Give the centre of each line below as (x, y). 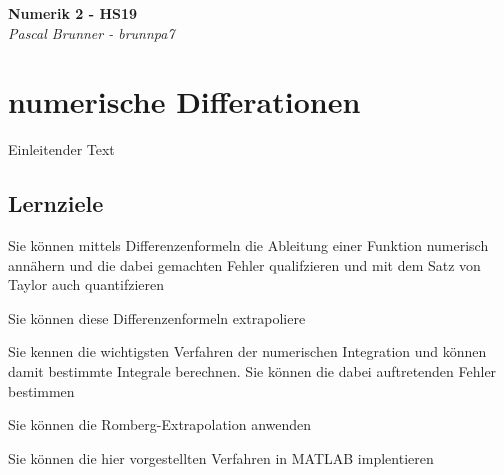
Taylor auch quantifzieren (86, 284)
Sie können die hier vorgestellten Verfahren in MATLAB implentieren (221, 457)
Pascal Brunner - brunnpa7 (91, 32)
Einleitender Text (61, 149)
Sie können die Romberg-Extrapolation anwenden (160, 424)
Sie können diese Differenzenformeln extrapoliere (157, 317)
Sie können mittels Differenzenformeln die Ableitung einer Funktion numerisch (248, 245)
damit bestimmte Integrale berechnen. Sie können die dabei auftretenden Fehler (252, 371)
